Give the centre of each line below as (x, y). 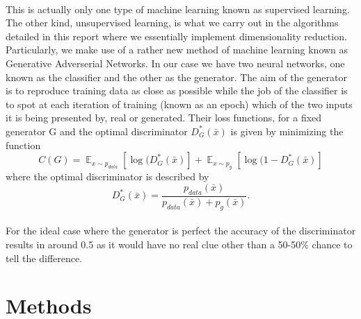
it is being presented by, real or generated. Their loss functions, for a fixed (164, 118)
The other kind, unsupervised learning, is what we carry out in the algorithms (172, 23)
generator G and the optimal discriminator (97, 131)
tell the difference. (44, 258)
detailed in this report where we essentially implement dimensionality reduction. (176, 36)
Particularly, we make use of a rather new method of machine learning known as (177, 50)
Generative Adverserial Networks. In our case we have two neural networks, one (175, 63)
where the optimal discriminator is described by (107, 176)
